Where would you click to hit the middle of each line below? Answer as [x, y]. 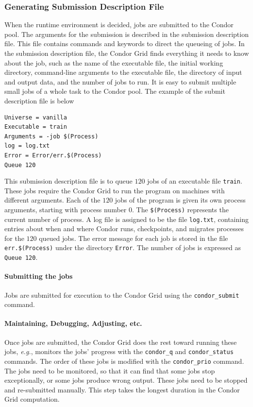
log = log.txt [27, 146]
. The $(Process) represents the [180, 209]
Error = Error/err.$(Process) [53, 155]
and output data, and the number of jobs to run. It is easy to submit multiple [120, 81]
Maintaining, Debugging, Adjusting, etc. [73, 323]
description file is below [39, 100]
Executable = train [36, 127]
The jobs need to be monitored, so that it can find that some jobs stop [110, 370]
